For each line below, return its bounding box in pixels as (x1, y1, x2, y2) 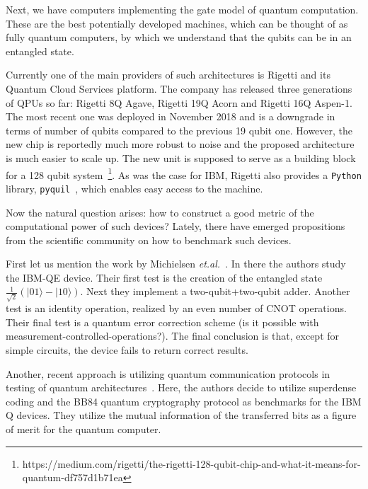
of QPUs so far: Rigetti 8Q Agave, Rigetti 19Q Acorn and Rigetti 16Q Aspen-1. (6, 95, 352, 110)
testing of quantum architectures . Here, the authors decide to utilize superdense (6, 380, 357, 395)
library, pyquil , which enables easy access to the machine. (6, 180, 263, 195)
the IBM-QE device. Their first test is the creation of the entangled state (6, 270, 323, 284)
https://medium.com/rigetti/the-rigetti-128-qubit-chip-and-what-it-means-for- (22, 456, 361, 471)
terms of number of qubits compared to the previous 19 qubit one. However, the (6, 122, 353, 137)
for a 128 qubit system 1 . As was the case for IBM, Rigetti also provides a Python (6, 165, 362, 182)
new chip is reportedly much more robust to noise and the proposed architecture (6, 137, 355, 151)
